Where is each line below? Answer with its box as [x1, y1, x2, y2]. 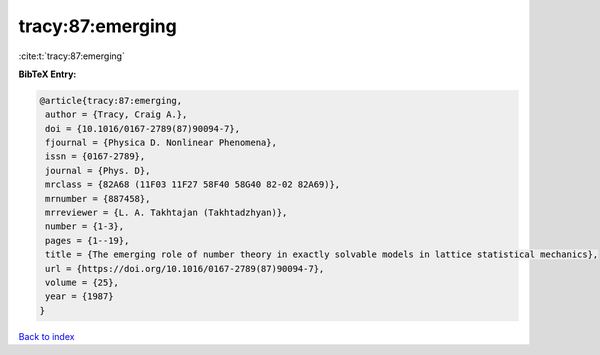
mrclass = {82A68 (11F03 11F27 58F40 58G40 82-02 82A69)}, [45, 179, 341, 190]
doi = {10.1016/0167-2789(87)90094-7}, [45, 123, 240, 134]
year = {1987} [45, 291, 114, 302]
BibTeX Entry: [18, 68, 77, 80]
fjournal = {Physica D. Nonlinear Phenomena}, [45, 137, 277, 149]
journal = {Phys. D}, [45, 165, 151, 176]
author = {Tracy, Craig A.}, [45, 109, 188, 120]
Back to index [18, 330, 75, 342]
